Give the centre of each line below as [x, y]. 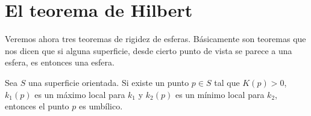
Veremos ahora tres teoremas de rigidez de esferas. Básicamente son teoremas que [155, 39]
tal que [227, 82]
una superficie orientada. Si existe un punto [108, 82]
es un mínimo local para [220, 94]
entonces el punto [37, 106]
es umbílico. [101, 106]
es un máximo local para [80, 94]
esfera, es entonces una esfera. [60, 62]
